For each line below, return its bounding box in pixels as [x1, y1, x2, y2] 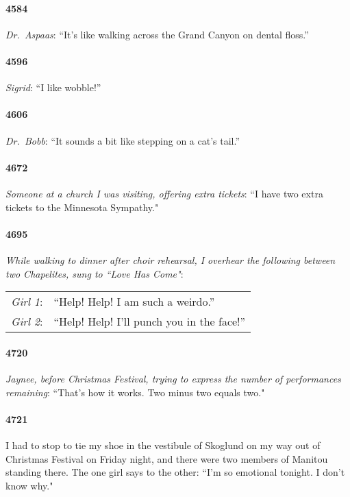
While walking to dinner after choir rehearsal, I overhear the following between [5, 252, 336, 267]
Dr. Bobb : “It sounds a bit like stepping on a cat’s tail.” [5, 133, 240, 147]
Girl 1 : [11, 293, 43, 310]
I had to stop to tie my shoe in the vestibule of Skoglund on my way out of [5, 437, 321, 452]
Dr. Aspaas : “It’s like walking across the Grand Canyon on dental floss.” [5, 27, 309, 41]
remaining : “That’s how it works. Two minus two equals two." [5, 385, 265, 399]
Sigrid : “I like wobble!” [5, 80, 101, 95]
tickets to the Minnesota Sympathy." [5, 199, 159, 214]
